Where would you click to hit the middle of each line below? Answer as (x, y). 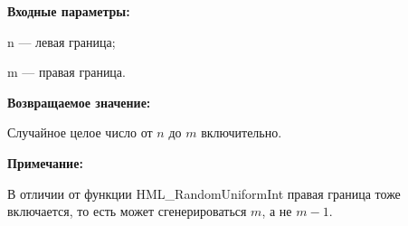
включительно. (242, 132)
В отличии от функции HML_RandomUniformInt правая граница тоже (204, 193)
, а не (277, 211)
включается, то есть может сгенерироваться (127, 211)
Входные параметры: (69, 11)
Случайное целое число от (80, 132)
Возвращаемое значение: (79, 102)
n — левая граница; (62, 41)
